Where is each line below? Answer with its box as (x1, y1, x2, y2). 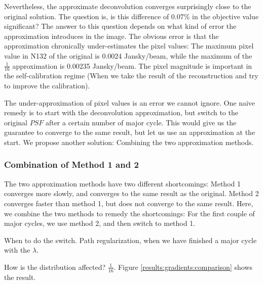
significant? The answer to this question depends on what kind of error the (4, 21, 237, 31)
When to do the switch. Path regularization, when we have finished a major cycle (4, 234, 257, 245)
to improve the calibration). (4, 80, 90, 90)
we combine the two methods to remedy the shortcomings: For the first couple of (4, 208, 255, 218)
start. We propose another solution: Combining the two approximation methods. (4, 136, 254, 147)
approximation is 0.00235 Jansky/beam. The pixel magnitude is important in (12, 60, 252, 71)
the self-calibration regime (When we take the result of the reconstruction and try (4, 70, 258, 81)
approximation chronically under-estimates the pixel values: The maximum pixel (4, 40, 254, 51)
